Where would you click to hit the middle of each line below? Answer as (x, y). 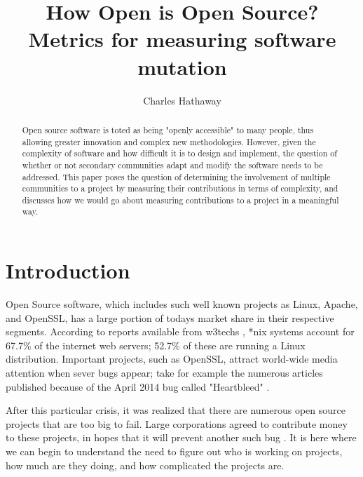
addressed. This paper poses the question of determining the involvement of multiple (176, 176)
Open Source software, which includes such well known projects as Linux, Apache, (182, 304)
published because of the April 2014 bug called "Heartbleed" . (138, 386)
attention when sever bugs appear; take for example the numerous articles (164, 373)
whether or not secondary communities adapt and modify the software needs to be (172, 164)
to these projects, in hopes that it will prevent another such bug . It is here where (181, 437)
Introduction (68, 270)
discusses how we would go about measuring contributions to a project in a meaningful (180, 200)
